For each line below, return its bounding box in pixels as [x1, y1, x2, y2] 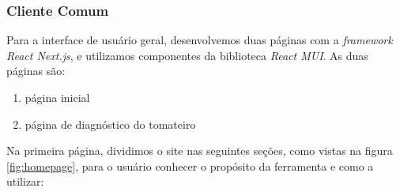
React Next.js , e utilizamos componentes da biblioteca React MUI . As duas [6, 47, 368, 63]
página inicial [25, 89, 90, 105]
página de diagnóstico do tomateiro [25, 115, 196, 132]
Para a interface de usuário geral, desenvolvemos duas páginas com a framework [6, 32, 393, 48]
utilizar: [6, 173, 44, 190]
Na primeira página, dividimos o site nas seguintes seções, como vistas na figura [6, 142, 393, 159]
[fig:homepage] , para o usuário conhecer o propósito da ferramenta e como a [6, 157, 374, 174]
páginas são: [6, 62, 66, 79]
